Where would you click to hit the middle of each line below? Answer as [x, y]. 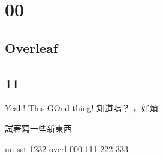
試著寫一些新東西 [38, 128]
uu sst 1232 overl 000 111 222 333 [67, 148]
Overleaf [31, 47]
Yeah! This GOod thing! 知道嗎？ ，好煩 [81, 108]
